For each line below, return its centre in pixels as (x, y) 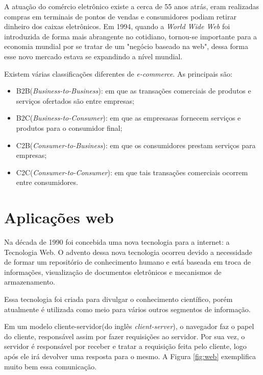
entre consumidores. (47, 182)
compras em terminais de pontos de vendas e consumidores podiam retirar (120, 16)
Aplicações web (59, 217)
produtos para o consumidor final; (69, 127)
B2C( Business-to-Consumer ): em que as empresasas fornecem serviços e (128, 118)
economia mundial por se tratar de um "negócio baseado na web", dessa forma (126, 46)
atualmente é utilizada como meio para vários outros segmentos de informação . (127, 309)
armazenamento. (30, 282)
